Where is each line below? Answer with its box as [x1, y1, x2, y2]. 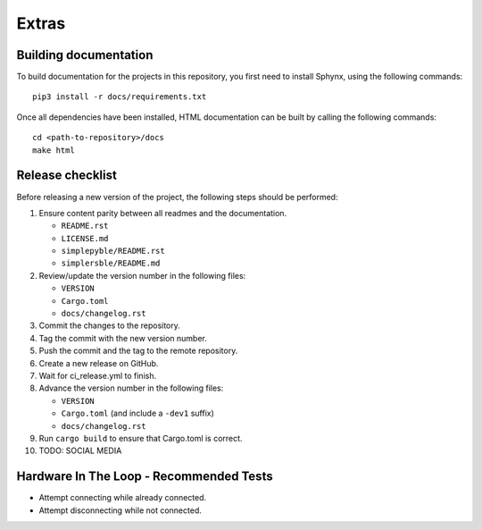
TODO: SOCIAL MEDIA [38, 445, 122, 456]
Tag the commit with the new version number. [38, 332, 207, 343]
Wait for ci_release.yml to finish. [38, 371, 156, 381]
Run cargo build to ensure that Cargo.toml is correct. [38, 433, 243, 443]
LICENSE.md [61, 233, 109, 243]
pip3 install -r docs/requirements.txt [32, 92, 207, 102]
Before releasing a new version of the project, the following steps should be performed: [16, 191, 338, 202]
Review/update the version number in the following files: [38, 270, 246, 281]
